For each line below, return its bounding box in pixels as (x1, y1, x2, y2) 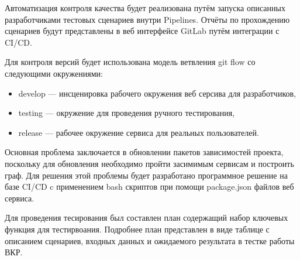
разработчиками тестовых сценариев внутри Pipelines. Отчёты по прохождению (5, 13, 290, 25)
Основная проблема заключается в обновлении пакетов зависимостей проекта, (5, 146, 284, 158)
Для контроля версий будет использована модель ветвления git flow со (5, 56, 256, 68)
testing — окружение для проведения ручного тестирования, (18, 107, 235, 119)
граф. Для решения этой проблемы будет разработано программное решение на (5, 169, 288, 181)
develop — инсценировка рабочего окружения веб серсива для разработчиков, (18, 87, 296, 99)
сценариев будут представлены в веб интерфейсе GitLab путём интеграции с (5, 25, 280, 37)
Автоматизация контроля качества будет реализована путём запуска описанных (5, 2, 285, 13)
